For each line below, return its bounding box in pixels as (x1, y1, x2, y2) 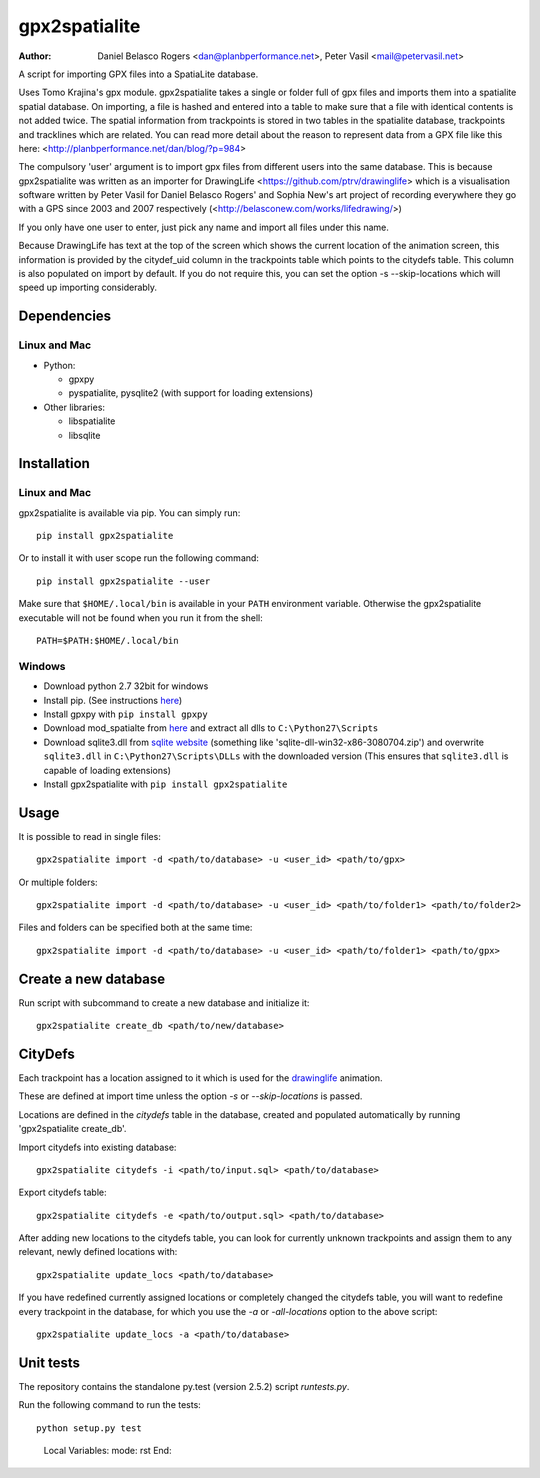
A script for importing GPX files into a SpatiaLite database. (18, 68, 259, 80)
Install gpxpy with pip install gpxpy (43, 708, 209, 720)
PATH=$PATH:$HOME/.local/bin (36, 635, 179, 647)
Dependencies (18, 308, 112, 325)
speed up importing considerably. (18, 281, 158, 294)
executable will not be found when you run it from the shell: (18, 611, 264, 624)
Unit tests (18, 1354, 80, 1371)
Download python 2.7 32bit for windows (43, 680, 209, 692)
